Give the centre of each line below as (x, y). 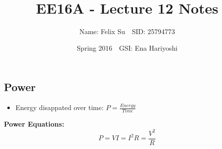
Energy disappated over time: (59, 107)
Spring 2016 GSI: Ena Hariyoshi (127, 47)
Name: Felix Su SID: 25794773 (127, 31)
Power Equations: (34, 124)
